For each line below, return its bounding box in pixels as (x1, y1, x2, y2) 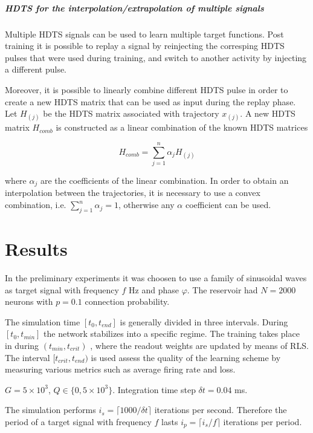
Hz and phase (129, 283, 179, 296)
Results (5, 236, 68, 261)
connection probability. (85, 295, 170, 308)
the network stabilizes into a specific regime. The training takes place (44, 327, 300, 340)
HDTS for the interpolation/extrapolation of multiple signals (5, 1, 264, 14)
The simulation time (5, 315, 80, 328)
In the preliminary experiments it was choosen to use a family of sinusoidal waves (5, 272, 307, 284)
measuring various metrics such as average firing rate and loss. (5, 363, 236, 376)
